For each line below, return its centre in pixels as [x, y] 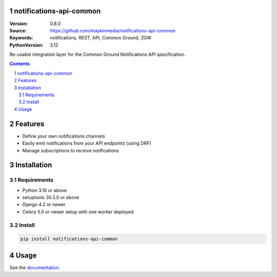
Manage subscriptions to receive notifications [71, 150]
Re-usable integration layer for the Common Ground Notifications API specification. [97, 54]
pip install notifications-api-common [69, 239]
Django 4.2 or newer [44, 205]
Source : [18, 30]
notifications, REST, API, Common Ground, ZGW [101, 38]
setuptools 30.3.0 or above [51, 197]
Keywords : [21, 38]
